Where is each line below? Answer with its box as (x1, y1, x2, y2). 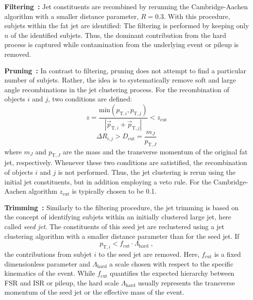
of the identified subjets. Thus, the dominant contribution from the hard (11, 30, 226, 40)
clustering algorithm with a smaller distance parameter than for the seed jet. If (4, 231, 239, 241)
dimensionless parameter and (4, 258, 90, 268)
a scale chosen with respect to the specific (109, 258, 234, 268)
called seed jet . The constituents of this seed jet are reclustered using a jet (4, 221, 224, 232)
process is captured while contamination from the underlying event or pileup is (4, 39, 239, 50)
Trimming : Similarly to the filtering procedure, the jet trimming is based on (4, 202, 239, 212)
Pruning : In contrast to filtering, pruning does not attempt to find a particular (4, 65, 247, 75)
